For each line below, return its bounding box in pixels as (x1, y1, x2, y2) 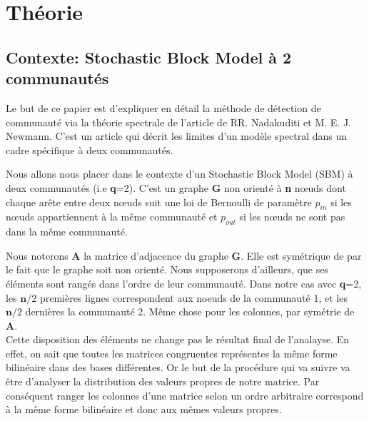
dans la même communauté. (6, 224, 128, 239)
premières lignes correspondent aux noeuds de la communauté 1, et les (39, 290, 348, 305)
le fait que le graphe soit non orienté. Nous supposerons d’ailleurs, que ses (6, 262, 328, 277)
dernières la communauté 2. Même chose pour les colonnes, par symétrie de (25, 304, 355, 319)
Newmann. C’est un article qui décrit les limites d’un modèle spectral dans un (6, 128, 348, 143)
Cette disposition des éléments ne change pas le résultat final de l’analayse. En (6, 332, 350, 347)
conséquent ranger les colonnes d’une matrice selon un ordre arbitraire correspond (6, 387, 364, 402)
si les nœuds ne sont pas (239, 209, 345, 224)
